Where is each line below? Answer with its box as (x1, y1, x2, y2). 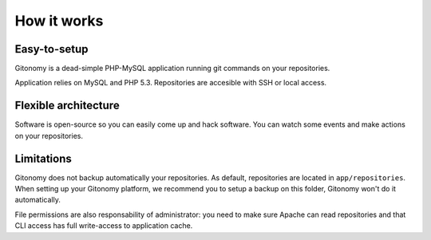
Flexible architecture (14, 99, 120, 112)
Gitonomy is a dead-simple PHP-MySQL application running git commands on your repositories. (14, 64, 330, 73)
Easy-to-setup (14, 42, 89, 56)
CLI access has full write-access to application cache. (14, 221, 193, 230)
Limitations (14, 151, 72, 165)
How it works (14, 12, 104, 30)
